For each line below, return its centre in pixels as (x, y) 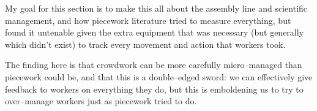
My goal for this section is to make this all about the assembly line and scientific (156, 8)
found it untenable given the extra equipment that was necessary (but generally (155, 32)
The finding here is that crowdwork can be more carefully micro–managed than (154, 65)
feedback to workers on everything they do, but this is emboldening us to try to (154, 89)
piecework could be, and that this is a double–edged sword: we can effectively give (159, 76)
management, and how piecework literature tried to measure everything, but (148, 20)
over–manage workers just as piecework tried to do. (101, 101)
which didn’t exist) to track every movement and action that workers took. (145, 44)
